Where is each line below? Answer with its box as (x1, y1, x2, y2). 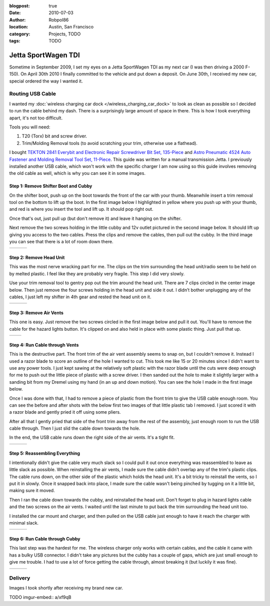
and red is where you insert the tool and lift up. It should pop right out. (9, 206, 153, 212)
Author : (9, 16, 26, 22)
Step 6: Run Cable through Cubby (9, 536, 80, 542)
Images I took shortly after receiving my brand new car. (9, 585, 123, 591)
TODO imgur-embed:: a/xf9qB (9, 594, 71, 600)
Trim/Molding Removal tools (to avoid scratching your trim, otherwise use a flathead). (21, 140, 197, 146)
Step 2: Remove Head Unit (9, 255, 65, 261)
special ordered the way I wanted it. (9, 78, 83, 84)
